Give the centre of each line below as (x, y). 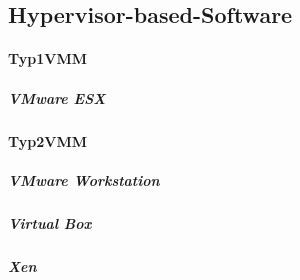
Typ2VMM (47, 140)
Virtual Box (50, 222)
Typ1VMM (47, 58)
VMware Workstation (84, 179)
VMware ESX (57, 97)
